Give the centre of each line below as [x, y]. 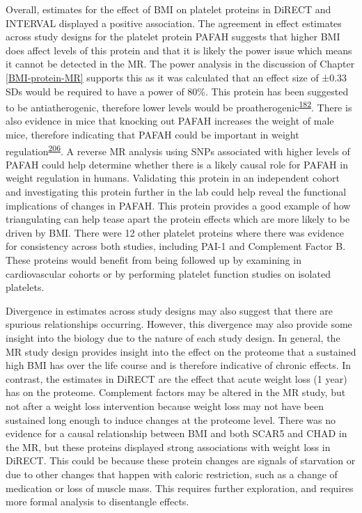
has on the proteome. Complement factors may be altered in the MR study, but [176, 392]
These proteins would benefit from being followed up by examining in [154, 260]
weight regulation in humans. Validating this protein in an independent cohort [173, 178]
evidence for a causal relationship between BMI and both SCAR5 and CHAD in [176, 433]
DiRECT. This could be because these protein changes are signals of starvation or [181, 460]
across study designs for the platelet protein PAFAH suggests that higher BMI [173, 37]
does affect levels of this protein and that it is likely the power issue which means [179, 50]
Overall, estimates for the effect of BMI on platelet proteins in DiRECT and [168, 9]
